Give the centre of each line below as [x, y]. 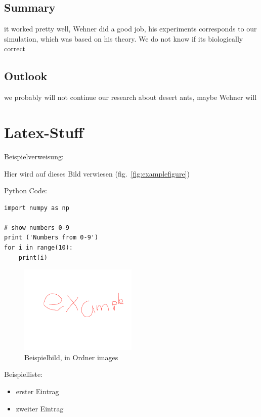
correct [15, 48]
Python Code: [26, 190]
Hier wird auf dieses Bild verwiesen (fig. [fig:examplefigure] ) [97, 173]
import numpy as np [37, 208]
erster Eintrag [37, 391]
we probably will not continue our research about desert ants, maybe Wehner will [130, 97]
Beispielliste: [24, 374]
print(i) [33, 257]
